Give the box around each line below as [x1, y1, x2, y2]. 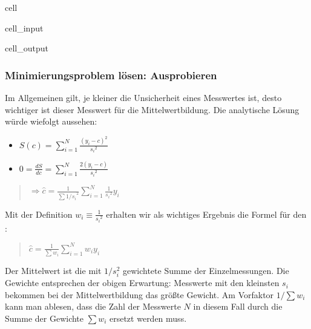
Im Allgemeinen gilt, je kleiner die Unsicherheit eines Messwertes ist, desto [5, 91, 282, 103]
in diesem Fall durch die [193, 300, 283, 313]
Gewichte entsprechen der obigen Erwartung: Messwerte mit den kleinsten [5, 276, 280, 289]
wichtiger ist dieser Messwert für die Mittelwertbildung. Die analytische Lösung [5, 103, 300, 116]
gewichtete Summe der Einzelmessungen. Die [122, 264, 289, 277]
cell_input [5, 21, 44, 34]
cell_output [5, 42, 48, 54]
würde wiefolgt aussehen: [5, 115, 97, 128]
